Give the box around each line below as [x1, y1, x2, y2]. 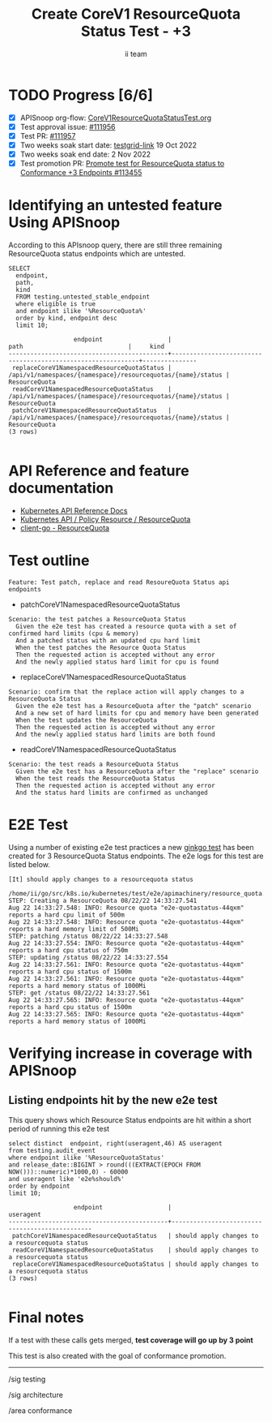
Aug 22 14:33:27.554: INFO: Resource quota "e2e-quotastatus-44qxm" [8, 939, 244, 947]
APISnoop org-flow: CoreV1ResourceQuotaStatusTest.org [19, 113, 212, 122]
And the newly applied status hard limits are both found [15, 730, 216, 738]
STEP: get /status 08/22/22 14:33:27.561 [8, 989, 151, 997]
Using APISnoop [8, 213, 121, 232]
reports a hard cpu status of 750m [8, 946, 129, 954]
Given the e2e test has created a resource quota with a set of [15, 622, 237, 630]
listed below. [8, 859, 51, 869]
